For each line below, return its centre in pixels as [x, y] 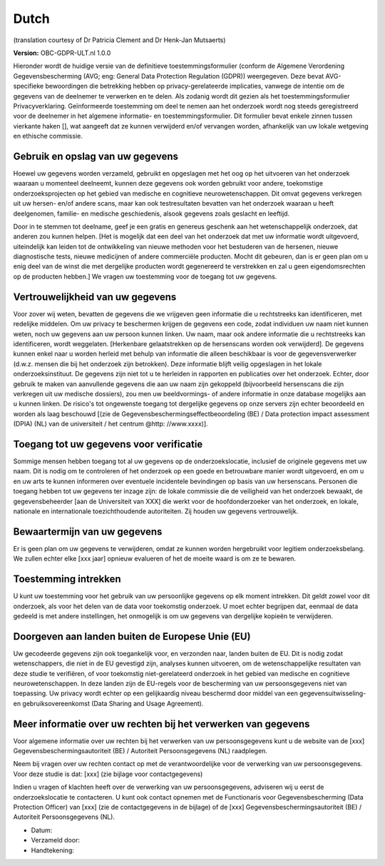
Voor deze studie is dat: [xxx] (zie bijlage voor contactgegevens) [108, 774]
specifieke [29, 86]
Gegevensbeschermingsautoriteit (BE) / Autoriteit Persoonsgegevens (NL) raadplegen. [140, 751]
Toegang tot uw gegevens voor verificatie [108, 444]
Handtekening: [53, 850]
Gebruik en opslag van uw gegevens [96, 156]
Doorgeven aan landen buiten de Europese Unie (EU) [132, 636]
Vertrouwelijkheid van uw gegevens [95, 297]
